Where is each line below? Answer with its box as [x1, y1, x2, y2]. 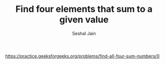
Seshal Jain [72, 30, 96, 36]
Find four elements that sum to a [15, 3, 153, 15]
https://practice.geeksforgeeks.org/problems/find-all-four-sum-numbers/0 [5, 53, 160, 59]
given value [59, 14, 109, 25]
